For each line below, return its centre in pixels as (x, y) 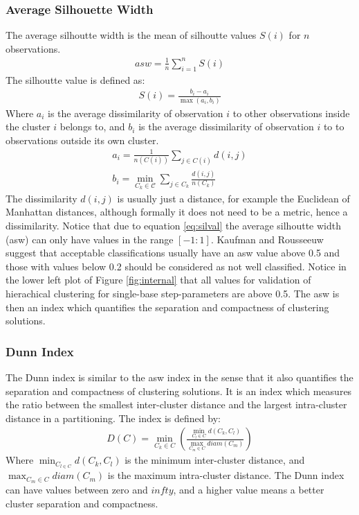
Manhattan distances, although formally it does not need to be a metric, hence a (177, 212)
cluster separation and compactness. (82, 503)
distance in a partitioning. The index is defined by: (113, 418)
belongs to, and (92, 126)
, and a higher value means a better (249, 490)
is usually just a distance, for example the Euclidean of (233, 198)
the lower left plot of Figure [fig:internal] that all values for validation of (158, 280)
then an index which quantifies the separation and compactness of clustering (167, 307)
